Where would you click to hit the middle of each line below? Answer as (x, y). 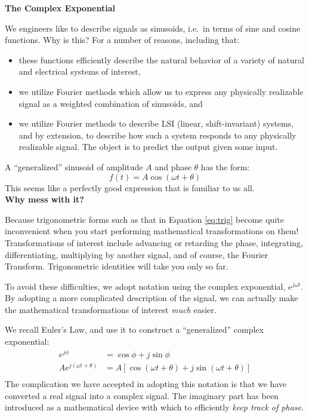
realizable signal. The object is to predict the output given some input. (148, 147)
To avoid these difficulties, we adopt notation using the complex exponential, (145, 286)
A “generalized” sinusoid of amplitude (74, 166)
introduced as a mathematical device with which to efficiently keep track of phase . (154, 407)
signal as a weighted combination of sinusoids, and (111, 103)
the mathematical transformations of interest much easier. (111, 309)
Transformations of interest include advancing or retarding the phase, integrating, (154, 242)
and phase (173, 166)
